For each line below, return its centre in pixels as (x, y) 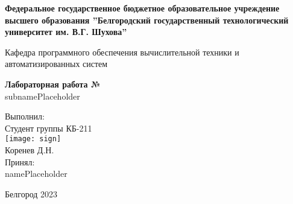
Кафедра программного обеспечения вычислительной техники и (122, 52)
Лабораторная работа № (53, 84)
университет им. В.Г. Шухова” (66, 32)
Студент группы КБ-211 (49, 128)
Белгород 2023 (31, 193)
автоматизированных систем (56, 64)
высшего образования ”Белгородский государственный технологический (147, 20)
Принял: (20, 161)
